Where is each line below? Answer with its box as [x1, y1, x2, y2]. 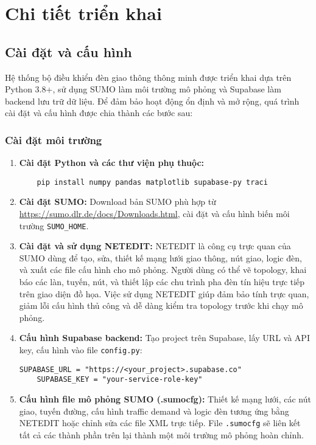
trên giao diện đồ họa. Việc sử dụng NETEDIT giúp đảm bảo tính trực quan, [19, 287, 309, 300]
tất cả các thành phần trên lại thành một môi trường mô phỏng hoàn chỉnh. [19, 428, 304, 441]
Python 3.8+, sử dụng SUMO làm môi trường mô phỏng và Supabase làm [5, 83, 281, 95]
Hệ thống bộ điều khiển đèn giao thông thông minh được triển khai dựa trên [5, 71, 292, 83]
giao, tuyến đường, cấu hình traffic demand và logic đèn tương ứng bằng [19, 404, 289, 417]
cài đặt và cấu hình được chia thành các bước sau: [5, 106, 193, 119]
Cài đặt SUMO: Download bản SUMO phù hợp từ [19, 195, 216, 208]
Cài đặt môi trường [5, 132, 102, 147]
